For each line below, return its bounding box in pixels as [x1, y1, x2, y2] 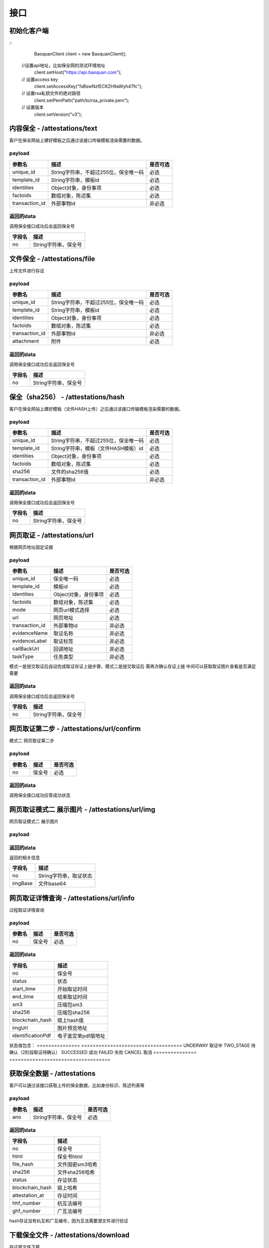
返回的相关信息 [9, 854, 40, 861]
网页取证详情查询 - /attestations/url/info [9, 894, 134, 902]
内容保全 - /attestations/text [9, 124, 98, 133]
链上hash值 [57, 1016, 84, 1023]
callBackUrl [12, 645, 39, 652]
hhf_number [12, 1200, 41, 1207]
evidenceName [12, 629, 48, 636]
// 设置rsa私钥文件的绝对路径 [21, 90, 81, 96]
